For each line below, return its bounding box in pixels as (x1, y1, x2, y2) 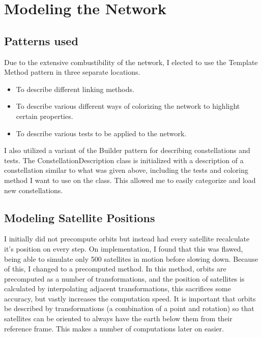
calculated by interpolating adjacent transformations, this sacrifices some (4, 283, 231, 294)
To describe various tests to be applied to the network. (16, 128, 187, 138)
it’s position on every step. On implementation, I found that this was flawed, (4, 243, 243, 254)
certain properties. (16, 110, 73, 121)
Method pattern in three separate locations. (4, 67, 140, 77)
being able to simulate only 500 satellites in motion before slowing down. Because (4, 253, 258, 264)
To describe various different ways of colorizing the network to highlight (16, 101, 240, 111)
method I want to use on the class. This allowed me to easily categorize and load (4, 174, 256, 185)
